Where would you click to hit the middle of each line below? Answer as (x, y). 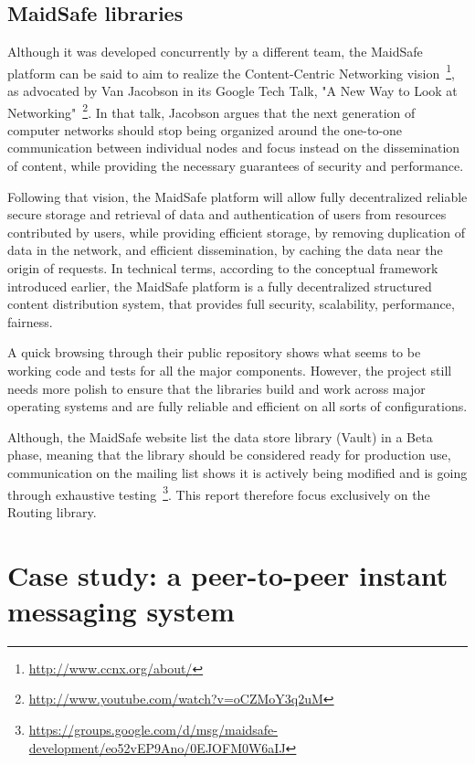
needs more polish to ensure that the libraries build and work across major (216, 388)
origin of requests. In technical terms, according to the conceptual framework (223, 268)
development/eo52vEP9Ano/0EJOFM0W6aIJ (157, 747)
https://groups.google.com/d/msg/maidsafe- (153, 729)
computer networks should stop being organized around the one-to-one (205, 129)
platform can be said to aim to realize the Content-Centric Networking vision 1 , (231, 71)
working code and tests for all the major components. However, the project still (230, 371)
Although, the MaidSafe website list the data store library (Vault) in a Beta (220, 436)
